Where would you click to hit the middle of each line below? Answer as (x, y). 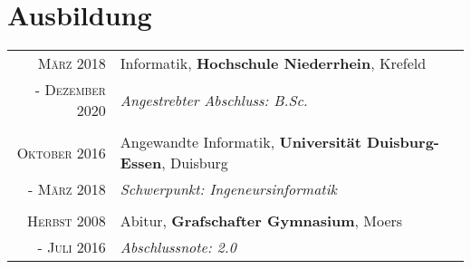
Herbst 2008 (67, 221)
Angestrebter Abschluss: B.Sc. (214, 100)
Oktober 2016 (61, 152)
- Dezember (70, 90)
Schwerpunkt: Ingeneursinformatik (228, 189)
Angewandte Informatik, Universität (240, 142)
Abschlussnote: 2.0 (178, 247)
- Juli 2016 (72, 247)
